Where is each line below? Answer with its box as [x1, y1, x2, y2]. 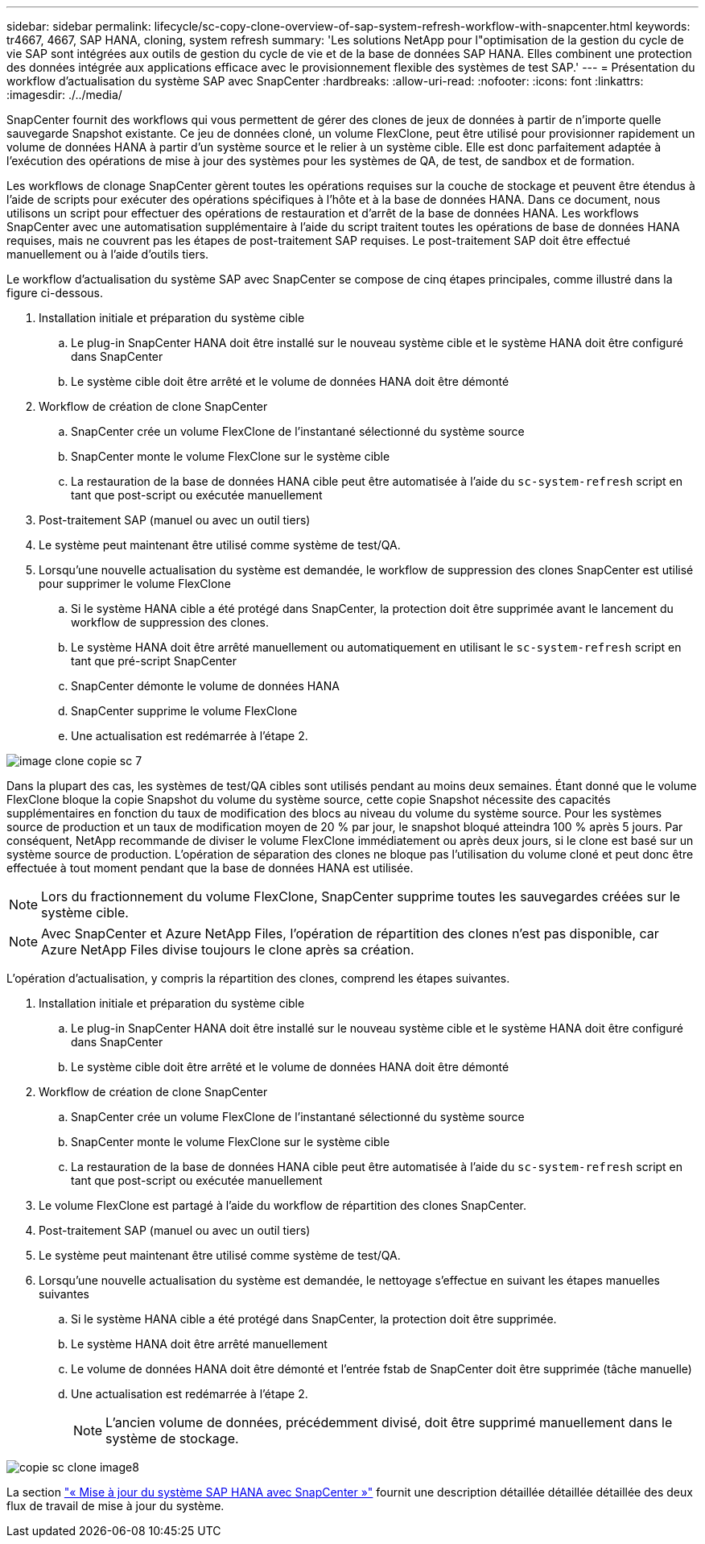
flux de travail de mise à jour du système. [6, 1499, 225, 1513]
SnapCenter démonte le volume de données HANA [71, 679, 340, 693]
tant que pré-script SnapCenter [71, 654, 237, 668]
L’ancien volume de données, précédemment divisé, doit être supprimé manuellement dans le [105, 1414, 673, 1430]
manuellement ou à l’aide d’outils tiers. [6, 247, 209, 261]
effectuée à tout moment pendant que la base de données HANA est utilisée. [6, 861, 414, 875]
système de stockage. [105, 1430, 239, 1447]
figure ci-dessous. [6, 286, 104, 300]
